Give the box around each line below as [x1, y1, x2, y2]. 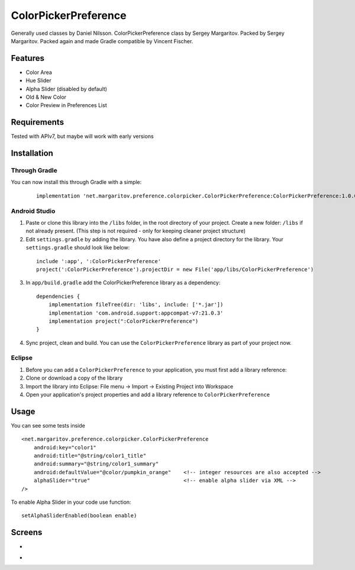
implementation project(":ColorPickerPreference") [48, 318, 199, 325]
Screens [11, 527, 43, 537]
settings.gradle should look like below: [25, 244, 130, 251]
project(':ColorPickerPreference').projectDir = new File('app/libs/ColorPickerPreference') [36, 266, 314, 273]
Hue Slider [25, 77, 51, 84]
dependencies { [36, 293, 80, 300]
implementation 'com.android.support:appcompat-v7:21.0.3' [48, 309, 224, 316]
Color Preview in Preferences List [25, 102, 107, 109]
